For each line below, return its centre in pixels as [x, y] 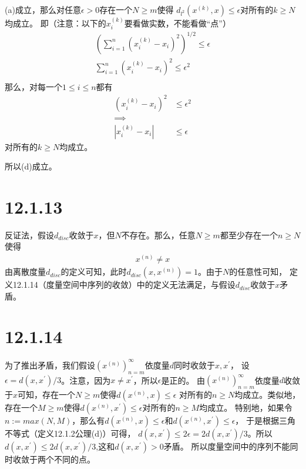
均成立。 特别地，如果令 [246, 407]
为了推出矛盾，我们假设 [50, 365]
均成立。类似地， [268, 394]
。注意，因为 [86, 380]
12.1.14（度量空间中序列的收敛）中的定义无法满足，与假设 [124, 285]
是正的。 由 [183, 380]
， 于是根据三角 [265, 420]
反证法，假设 [29, 234]
